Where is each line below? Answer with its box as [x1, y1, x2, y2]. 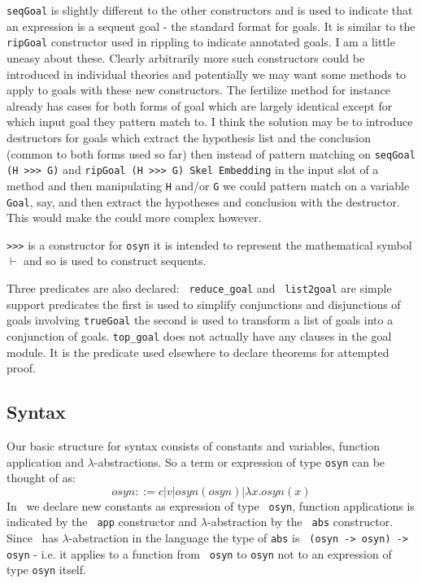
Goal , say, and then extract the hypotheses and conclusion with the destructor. [7, 193, 400, 210]
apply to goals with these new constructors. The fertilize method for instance [7, 81, 390, 98]
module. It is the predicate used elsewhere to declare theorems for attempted [7, 343, 389, 360]
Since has [7, 529, 59, 546]
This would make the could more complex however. [7, 209, 262, 226]
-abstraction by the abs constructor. [207, 513, 394, 530]
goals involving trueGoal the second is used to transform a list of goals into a [7, 311, 394, 328]
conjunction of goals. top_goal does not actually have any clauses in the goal [7, 327, 392, 344]
